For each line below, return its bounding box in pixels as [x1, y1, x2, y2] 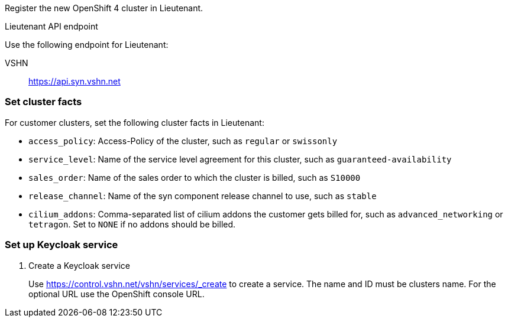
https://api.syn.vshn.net [28, 76, 121, 86]
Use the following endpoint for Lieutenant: [5, 40, 169, 50]
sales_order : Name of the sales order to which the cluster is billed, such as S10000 [28, 172, 361, 183]
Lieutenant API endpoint [5, 21, 98, 31]
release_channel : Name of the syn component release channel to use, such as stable [28, 190, 377, 201]
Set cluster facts [5, 96, 82, 108]
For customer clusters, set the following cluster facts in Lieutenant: [5, 117, 264, 128]
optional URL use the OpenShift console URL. [28, 288, 205, 299]
